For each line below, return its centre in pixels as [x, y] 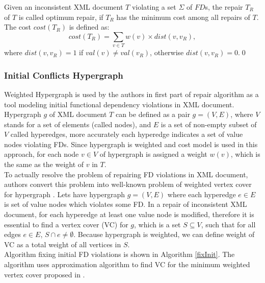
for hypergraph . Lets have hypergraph [64, 194]
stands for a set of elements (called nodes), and [78, 124]
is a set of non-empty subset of [209, 124]
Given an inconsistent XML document [64, 7]
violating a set [154, 7]
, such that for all [228, 224]
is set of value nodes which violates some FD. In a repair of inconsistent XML [126, 204]
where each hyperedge [202, 194]
